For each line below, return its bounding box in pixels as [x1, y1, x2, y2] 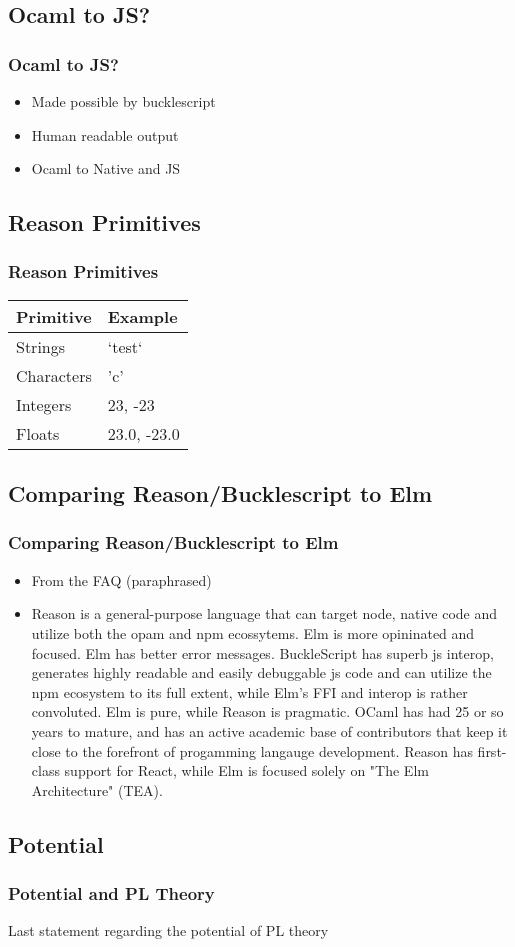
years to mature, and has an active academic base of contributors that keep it [31, 720, 508, 741]
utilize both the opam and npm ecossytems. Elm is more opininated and [31, 622, 475, 643]
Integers [16, 392, 72, 416]
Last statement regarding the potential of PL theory [8, 920, 329, 941]
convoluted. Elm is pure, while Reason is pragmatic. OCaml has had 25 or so [31, 701, 504, 722]
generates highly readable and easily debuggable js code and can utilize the [31, 662, 492, 683]
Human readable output [31, 124, 179, 145]
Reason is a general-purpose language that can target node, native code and [31, 603, 498, 624]
